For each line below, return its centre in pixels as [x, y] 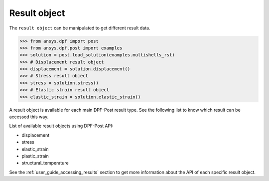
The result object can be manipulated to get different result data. [80, 28]
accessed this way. [29, 117]
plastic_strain [35, 156]
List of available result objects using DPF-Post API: [61, 126]
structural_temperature [45, 163]
